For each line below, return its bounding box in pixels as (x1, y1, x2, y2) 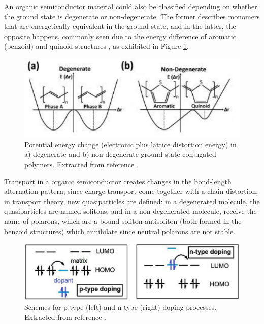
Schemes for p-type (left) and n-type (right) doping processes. (24, 302, 217, 312)
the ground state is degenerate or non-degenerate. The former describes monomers (4, 11, 260, 21)
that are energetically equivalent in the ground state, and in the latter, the (4, 21, 236, 31)
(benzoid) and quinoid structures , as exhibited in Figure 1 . (4, 41, 189, 51)
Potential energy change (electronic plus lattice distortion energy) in (24, 139, 237, 149)
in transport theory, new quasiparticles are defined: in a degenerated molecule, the (4, 196, 260, 206)
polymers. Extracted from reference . (24, 159, 139, 170)
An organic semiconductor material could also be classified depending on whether (4, 1, 257, 11)
